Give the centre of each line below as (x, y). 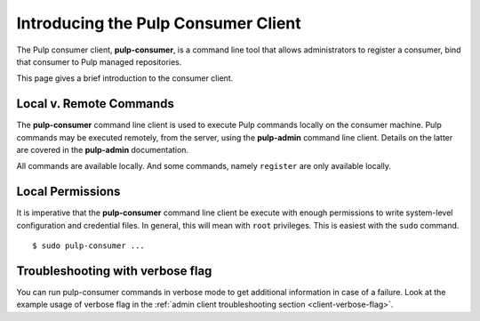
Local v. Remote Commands (96, 104)
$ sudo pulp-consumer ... (89, 246)
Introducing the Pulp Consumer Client (159, 23)
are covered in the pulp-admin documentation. (103, 150)
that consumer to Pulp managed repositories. (99, 61)
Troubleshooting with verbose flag (114, 271)
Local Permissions (68, 192)
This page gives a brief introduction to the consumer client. (125, 78)
